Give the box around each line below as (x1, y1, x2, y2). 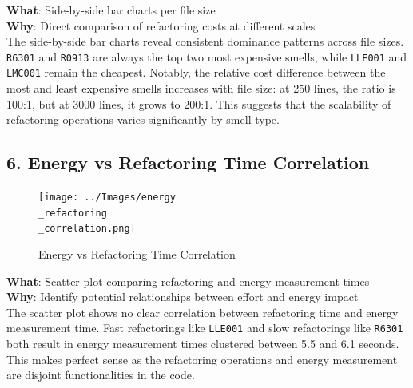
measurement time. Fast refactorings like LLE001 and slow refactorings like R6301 (6, 319, 403, 336)
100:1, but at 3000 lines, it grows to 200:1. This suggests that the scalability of (6, 95, 391, 112)
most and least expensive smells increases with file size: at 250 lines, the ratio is (6, 80, 396, 97)
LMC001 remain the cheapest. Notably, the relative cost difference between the (6, 64, 386, 81)
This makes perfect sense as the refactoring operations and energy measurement (6, 350, 398, 367)
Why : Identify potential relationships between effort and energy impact (6, 288, 359, 305)
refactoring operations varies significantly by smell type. (6, 111, 280, 128)
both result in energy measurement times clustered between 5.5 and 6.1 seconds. (6, 335, 399, 352)
